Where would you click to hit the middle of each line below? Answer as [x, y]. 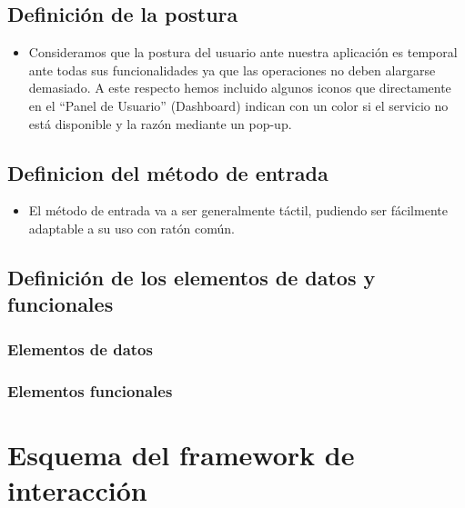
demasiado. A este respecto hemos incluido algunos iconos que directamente [240, 88]
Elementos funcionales [90, 390]
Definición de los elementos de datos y [192, 277]
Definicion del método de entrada [168, 172]
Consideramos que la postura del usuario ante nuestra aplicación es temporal [243, 52]
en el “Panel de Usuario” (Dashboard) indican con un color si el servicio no [238, 105]
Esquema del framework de [181, 454]
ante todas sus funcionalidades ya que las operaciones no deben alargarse [232, 70]
